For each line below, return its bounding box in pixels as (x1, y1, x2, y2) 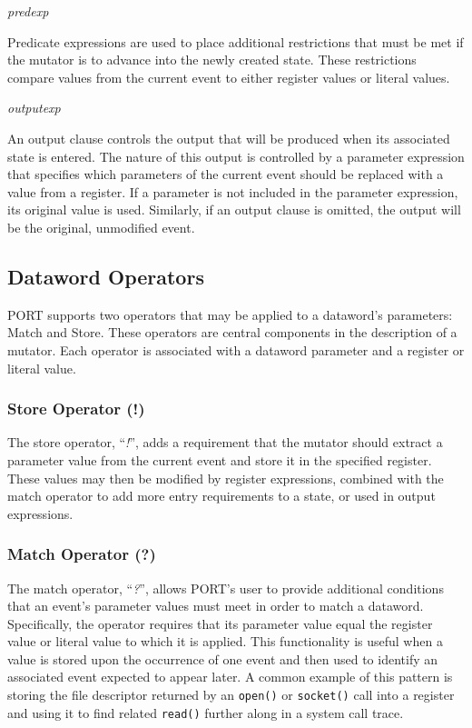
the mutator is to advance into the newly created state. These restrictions (7, 50, 417, 69)
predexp (7, 2, 49, 20)
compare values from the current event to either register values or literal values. (7, 67, 450, 86)
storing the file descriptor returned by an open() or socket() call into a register (7, 685, 455, 704)
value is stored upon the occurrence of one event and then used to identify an (7, 649, 438, 668)
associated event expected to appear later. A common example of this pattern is (7, 667, 453, 686)
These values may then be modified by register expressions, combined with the (7, 468, 444, 487)
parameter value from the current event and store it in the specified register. (7, 450, 432, 469)
